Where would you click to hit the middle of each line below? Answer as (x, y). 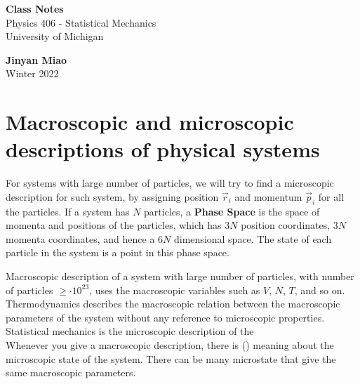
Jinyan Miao (36, 59)
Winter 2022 (32, 73)
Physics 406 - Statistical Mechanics (81, 22)
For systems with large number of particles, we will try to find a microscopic (170, 183)
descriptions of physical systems (163, 149)
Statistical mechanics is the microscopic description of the (130, 331)
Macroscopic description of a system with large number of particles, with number (180, 276)
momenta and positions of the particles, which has (114, 225)
